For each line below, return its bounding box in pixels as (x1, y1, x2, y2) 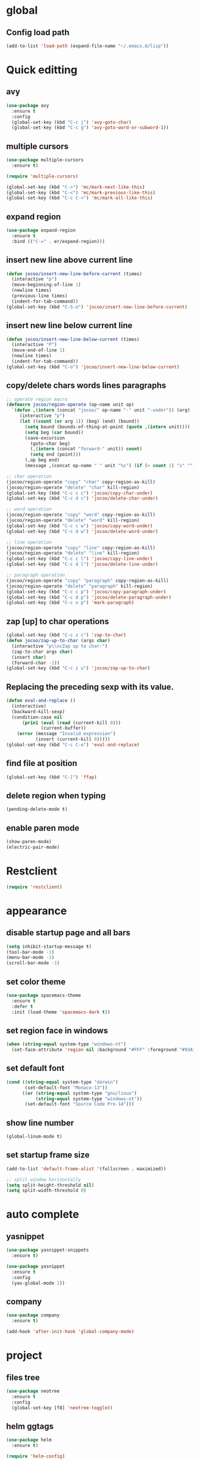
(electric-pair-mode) (6, 844, 60, 850)
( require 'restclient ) (6, 884, 62, 890)
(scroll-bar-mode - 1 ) (6, 960, 60, 966)
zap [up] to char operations (6, 616, 109, 626)
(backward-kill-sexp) (11, 708, 65, 715)
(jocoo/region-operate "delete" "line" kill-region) (6, 550, 140, 556)
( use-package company (6, 1312, 60, 1318)
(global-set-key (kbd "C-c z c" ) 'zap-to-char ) (6, 632, 127, 638)
